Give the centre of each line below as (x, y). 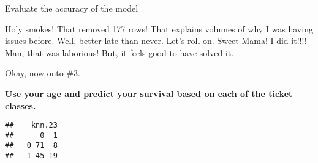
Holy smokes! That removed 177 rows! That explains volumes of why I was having (159, 28)
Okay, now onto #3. (43, 73)
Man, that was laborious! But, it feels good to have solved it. (119, 52)
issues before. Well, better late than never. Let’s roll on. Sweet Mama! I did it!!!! (156, 41)
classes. (21, 105)
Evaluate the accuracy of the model (72, 8)
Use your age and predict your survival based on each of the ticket (149, 93)
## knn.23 (31, 125)
